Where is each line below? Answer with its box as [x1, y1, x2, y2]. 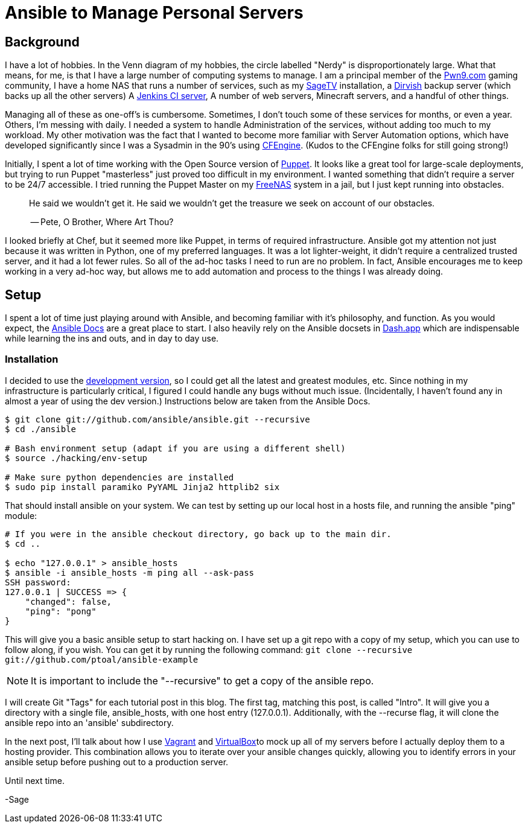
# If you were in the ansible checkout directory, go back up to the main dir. [5, 529, 392, 539]
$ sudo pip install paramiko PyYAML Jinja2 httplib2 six [5, 482, 280, 492]
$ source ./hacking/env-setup [5, 453, 148, 463]
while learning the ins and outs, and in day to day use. [5, 333, 219, 344]
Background [5, 34, 80, 49]
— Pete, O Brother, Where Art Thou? [30, 217, 174, 228]
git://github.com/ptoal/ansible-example [5, 654, 199, 664]
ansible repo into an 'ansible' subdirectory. [5, 717, 174, 728]
